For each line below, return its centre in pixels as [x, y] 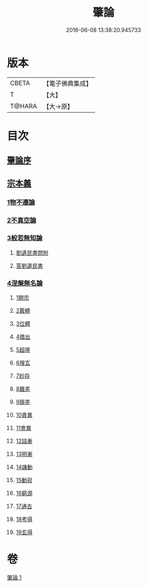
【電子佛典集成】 [68, 83]
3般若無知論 [25, 238]
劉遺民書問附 [32, 253]
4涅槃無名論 [25, 283]
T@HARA [24, 106]
